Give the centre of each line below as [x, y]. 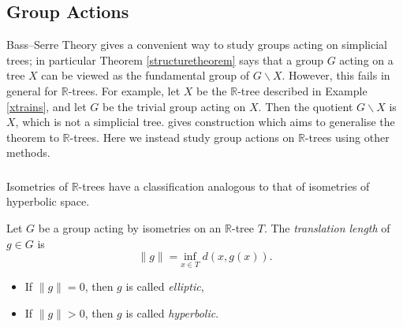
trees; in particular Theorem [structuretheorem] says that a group [165, 59]
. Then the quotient [306, 106]
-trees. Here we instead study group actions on [182, 137]
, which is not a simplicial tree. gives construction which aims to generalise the [205, 122]
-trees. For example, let [124, 90]
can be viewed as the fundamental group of [146, 75]
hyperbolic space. [48, 201]
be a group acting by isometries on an [130, 228]
